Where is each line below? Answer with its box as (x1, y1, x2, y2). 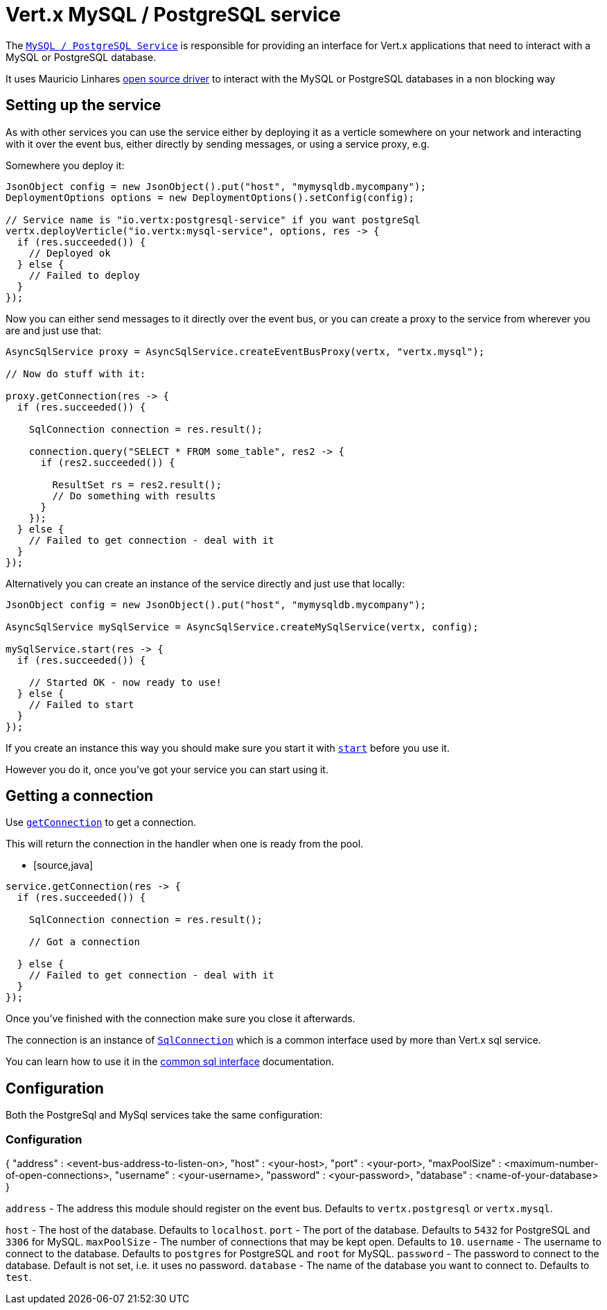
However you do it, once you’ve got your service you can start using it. (6, 763, 328, 775)
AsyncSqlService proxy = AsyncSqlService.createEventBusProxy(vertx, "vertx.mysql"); (6, 345, 485, 357)
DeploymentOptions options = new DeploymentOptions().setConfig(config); (6, 191, 415, 203)
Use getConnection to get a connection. (6, 816, 197, 829)
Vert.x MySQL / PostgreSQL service (6, 3, 341, 26)
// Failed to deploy (28, 269, 140, 281)
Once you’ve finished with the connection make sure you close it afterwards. (6, 1012, 355, 1025)
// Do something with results (52, 490, 216, 501)
